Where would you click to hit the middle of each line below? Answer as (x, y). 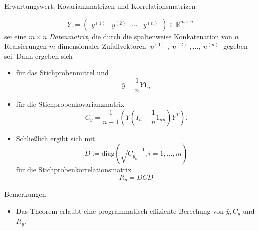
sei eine (15, 36)
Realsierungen (26, 46)
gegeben (236, 46)
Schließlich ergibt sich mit (55, 138)
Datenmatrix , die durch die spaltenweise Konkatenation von (141, 36)
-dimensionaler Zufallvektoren (101, 46)
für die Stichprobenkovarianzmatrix (70, 104)
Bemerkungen (25, 194)
